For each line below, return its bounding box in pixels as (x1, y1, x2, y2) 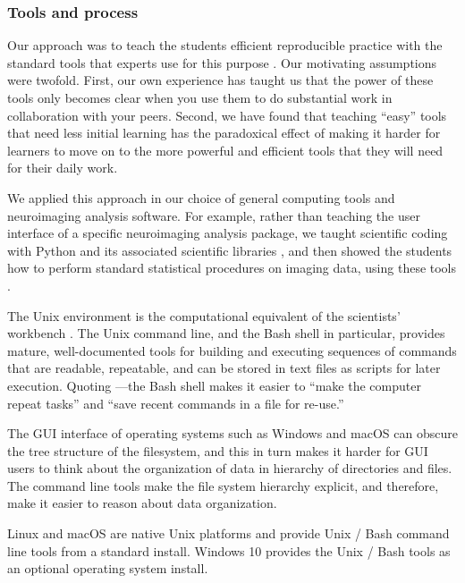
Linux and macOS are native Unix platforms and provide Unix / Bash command (7, 524, 450, 543)
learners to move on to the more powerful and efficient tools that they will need (7, 140, 444, 159)
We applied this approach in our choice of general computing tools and (7, 188, 395, 207)
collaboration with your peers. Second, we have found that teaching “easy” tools (7, 106, 447, 124)
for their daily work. (7, 158, 118, 177)
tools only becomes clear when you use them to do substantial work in (7, 89, 393, 106)
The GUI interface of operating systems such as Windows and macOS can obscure (7, 424, 458, 443)
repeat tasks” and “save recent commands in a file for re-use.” (7, 393, 344, 412)
